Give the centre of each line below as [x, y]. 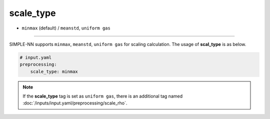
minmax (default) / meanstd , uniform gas [66, 28]
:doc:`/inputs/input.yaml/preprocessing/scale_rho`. [75, 103]
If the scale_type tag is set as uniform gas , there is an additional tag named [102, 96]
